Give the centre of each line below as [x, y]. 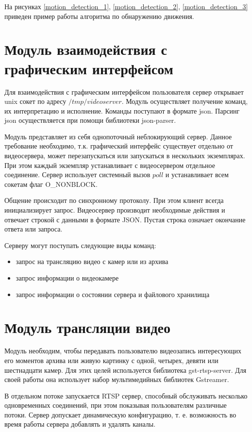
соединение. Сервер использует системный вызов [77, 174]
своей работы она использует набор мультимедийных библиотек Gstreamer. [117, 379]
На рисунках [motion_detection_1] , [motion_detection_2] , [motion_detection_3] [126, 6]
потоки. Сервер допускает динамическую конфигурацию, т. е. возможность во [120, 414]
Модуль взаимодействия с [86, 49]
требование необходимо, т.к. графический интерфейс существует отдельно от [119, 146]
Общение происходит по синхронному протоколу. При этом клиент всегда [114, 200]
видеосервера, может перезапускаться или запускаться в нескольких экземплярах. [125, 156]
